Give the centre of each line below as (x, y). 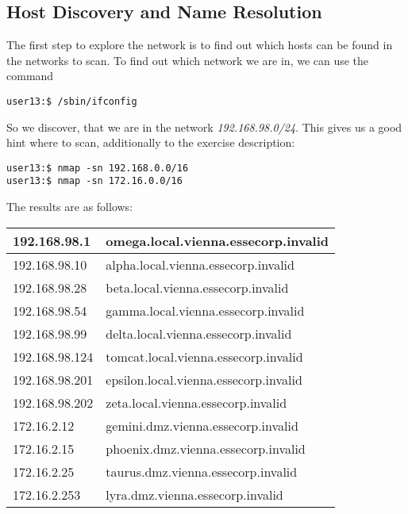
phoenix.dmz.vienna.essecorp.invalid (206, 448)
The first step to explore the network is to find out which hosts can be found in (200, 45)
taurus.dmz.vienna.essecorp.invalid (202, 471)
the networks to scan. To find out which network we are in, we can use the (188, 60)
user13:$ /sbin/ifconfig (72, 101)
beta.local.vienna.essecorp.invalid (197, 287)
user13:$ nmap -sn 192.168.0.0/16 (98, 168)
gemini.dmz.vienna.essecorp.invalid (202, 425)
